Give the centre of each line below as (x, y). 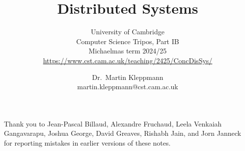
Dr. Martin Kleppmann (128, 77)
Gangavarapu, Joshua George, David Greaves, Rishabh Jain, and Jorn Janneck (122, 133)
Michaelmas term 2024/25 (128, 51)
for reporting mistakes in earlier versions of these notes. (87, 142)
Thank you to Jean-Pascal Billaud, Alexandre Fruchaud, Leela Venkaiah (113, 123)
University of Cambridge (128, 32)
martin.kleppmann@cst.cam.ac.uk (128, 87)
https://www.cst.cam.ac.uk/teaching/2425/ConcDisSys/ (128, 60)
